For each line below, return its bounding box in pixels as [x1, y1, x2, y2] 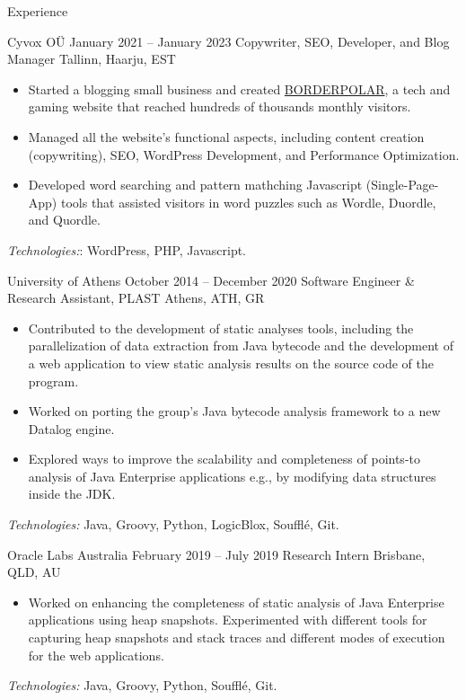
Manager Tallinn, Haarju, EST [7, 49, 176, 68]
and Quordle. [28, 210, 101, 229]
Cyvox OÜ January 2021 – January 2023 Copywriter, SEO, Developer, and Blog [7, 31, 450, 50]
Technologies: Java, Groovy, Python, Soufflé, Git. [7, 676, 277, 695]
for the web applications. [28, 645, 164, 664]
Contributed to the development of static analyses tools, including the [28, 318, 414, 337]
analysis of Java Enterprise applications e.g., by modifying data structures [28, 466, 436, 485]
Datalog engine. [28, 419, 115, 438]
